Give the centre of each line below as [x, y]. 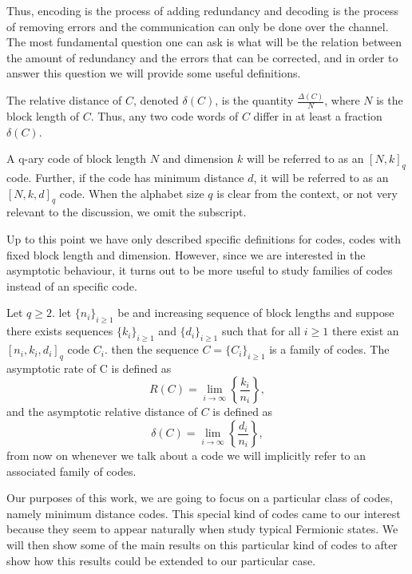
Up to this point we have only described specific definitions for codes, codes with [204, 239]
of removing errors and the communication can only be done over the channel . [198, 26]
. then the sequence [151, 349]
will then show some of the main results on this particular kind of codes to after [202, 544]
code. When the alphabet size [132, 193]
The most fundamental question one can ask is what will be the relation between [204, 42]
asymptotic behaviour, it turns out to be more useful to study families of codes [200, 270]
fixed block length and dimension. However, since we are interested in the [186, 254]
